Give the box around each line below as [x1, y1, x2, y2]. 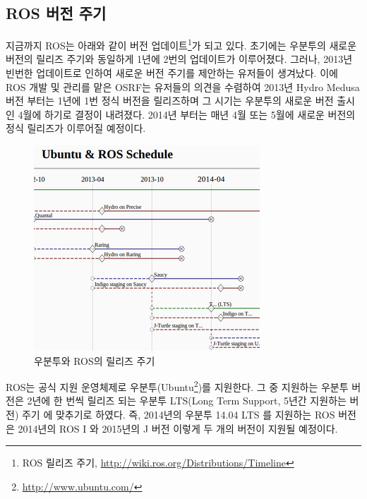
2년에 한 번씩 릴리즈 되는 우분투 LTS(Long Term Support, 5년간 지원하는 [27, 393, 347, 408]
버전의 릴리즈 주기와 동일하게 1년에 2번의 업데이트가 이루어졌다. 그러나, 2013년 [6, 52, 353, 66]
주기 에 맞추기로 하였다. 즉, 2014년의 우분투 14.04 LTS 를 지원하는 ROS [21, 407, 335, 422]
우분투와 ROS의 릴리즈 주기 [34, 353, 155, 368]
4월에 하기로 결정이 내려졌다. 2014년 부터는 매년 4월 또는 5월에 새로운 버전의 [18, 107, 356, 121]
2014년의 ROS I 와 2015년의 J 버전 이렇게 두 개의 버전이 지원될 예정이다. [18, 421, 338, 435]
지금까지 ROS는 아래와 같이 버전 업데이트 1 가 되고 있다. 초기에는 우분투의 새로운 [6, 36, 357, 52]
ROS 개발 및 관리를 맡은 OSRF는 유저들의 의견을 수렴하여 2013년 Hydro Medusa [6, 79, 360, 94]
